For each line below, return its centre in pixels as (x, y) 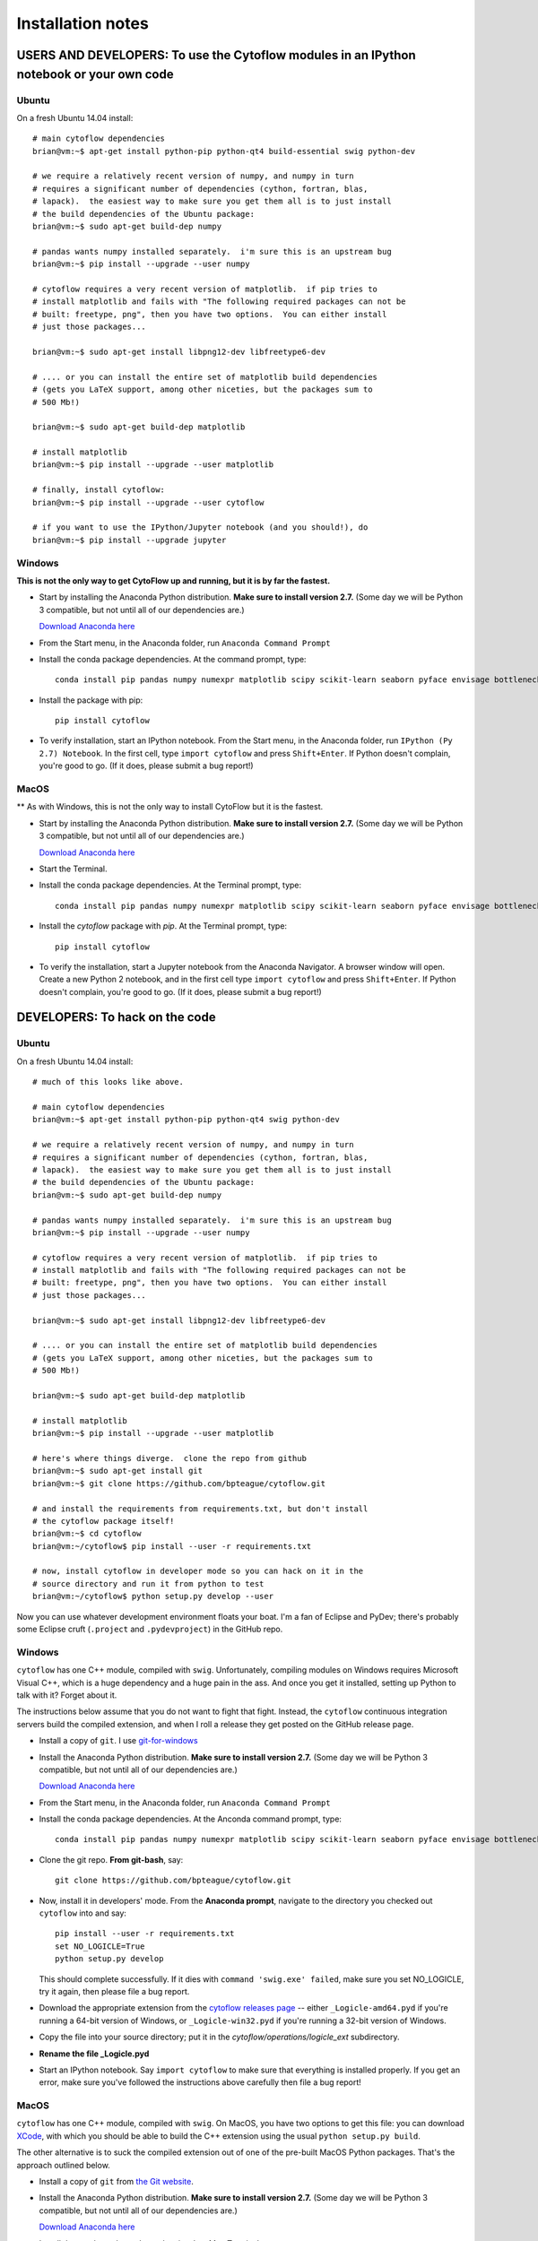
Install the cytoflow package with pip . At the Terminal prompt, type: (163, 926)
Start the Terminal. (73, 869)
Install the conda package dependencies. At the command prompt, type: (173, 659)
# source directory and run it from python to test (148, 1583)
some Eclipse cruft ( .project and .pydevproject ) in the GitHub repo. (150, 1629)
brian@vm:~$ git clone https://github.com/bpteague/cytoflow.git (179, 1483)
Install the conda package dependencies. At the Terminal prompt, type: (170, 885)
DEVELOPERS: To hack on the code (116, 1017)
